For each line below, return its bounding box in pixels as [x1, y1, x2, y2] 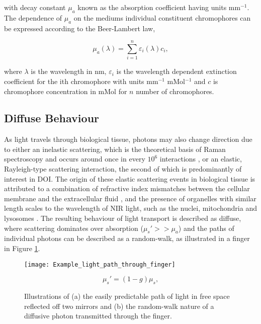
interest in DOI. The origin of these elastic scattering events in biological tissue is [4, 173, 255, 184]
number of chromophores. [136, 86, 214, 96]
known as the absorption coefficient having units [77, 2, 227, 12]
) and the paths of [178, 222, 234, 233]
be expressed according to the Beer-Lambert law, [4, 23, 155, 33]
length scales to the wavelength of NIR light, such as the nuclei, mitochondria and [4, 203, 257, 213]
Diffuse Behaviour [4, 110, 99, 126]
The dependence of [4, 12, 62, 23]
